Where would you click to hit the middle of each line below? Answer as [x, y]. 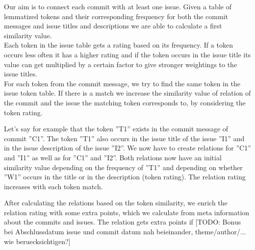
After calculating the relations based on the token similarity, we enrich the [116, 203]
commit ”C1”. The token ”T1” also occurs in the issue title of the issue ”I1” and [124, 138]
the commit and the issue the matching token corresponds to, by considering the [125, 102]
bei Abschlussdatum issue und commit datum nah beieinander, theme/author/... [125, 232]
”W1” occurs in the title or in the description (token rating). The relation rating [125, 177]
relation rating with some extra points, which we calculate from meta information [127, 212]
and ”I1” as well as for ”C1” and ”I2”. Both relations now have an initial [113, 157]
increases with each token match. [53, 186]
